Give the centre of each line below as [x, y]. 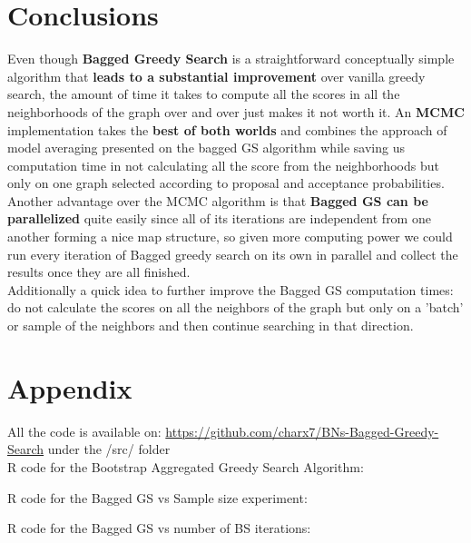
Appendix [70, 387]
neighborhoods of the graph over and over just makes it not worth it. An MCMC [236, 111]
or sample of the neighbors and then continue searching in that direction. [211, 326]
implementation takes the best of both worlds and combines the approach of [227, 129]
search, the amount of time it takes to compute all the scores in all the [204, 94]
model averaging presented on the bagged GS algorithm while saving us [206, 148]
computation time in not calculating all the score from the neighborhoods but [223, 165]
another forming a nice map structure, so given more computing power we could [230, 237]
